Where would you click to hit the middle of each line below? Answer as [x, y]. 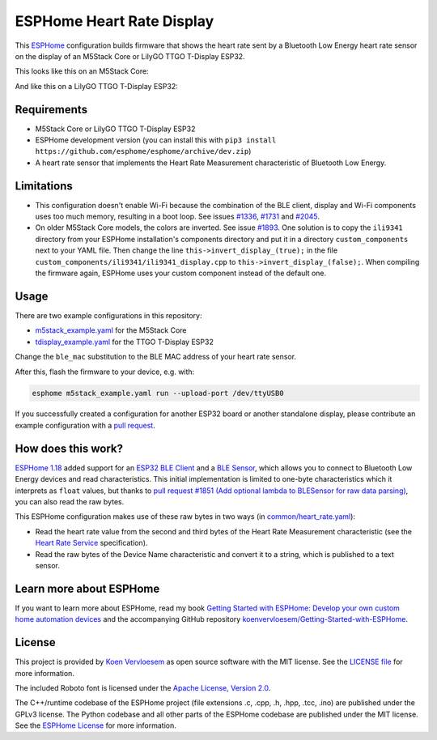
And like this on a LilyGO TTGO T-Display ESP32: [96, 86]
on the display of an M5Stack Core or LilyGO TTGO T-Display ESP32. [130, 56]
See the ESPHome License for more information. [96, 725]
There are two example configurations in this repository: [108, 315]
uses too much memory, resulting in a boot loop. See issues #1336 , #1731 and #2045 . [177, 217]
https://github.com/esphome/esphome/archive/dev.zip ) [143, 151]
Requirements [51, 109]
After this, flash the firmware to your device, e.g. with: [105, 372]
